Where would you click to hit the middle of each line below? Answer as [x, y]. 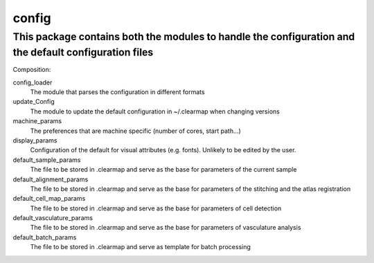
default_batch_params [45, 237]
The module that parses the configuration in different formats [117, 92]
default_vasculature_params [53, 218]
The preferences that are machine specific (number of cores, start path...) [136, 131]
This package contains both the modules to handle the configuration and [184, 37]
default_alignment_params [51, 179]
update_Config [34, 102]
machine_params [37, 121]
